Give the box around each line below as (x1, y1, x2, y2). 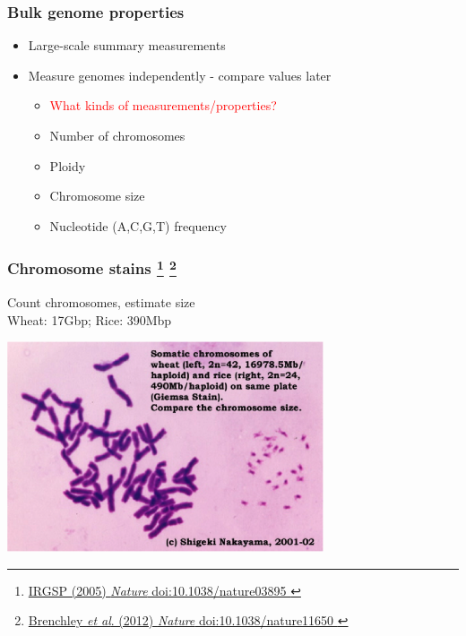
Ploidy (49, 156, 86, 175)
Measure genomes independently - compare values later (28, 65, 332, 84)
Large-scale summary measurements (28, 36, 226, 55)
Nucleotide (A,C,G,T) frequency (49, 216, 227, 235)
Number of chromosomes (49, 126, 186, 144)
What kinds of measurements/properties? (49, 96, 277, 115)
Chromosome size (49, 186, 145, 205)
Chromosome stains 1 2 (7, 255, 177, 279)
